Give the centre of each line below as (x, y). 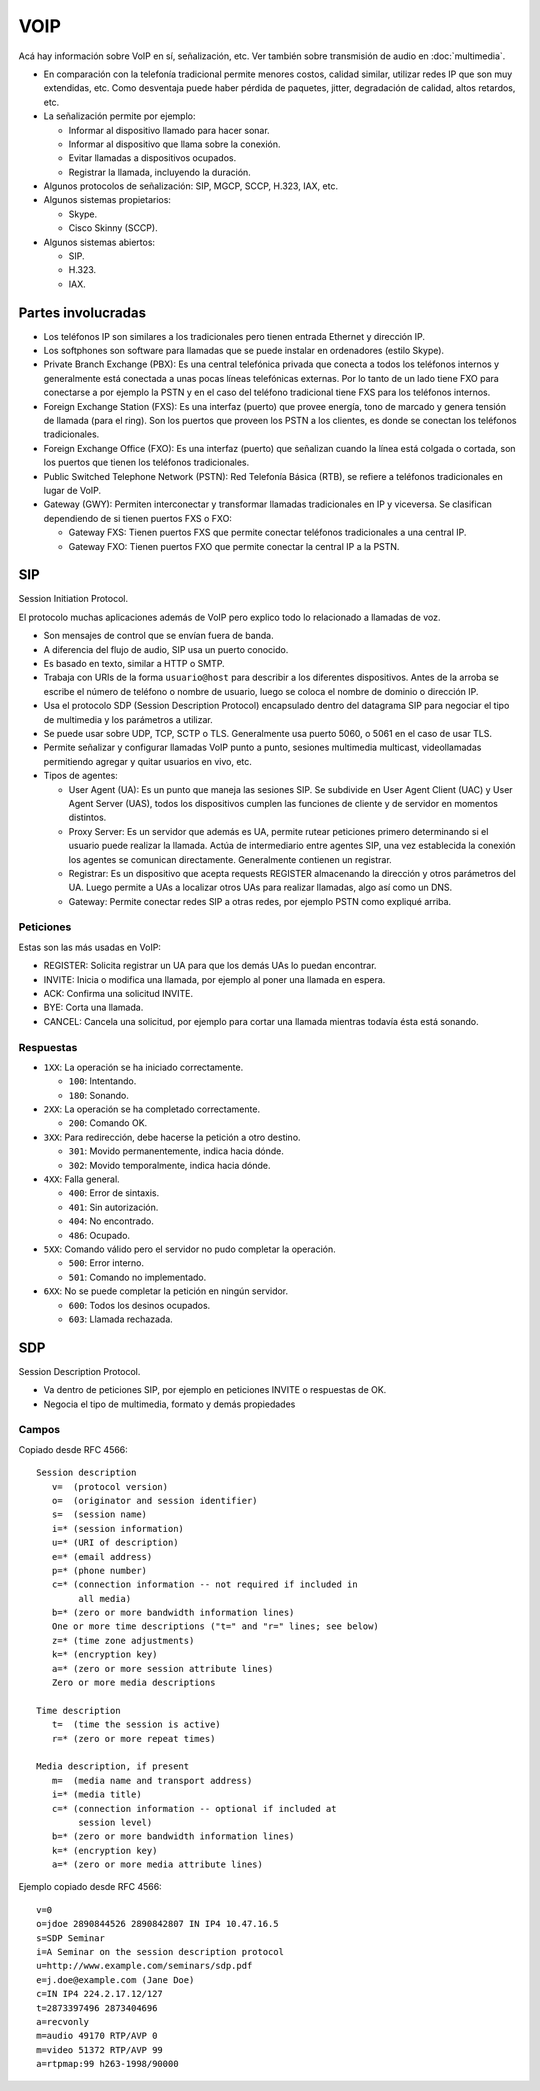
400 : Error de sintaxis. (114, 1193)
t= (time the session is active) (136, 1724)
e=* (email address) (102, 1556)
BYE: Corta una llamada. (93, 1007)
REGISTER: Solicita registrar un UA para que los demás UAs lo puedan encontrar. (210, 966)
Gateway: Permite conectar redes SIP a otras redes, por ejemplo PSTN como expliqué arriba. (260, 901)
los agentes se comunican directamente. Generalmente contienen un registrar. (230, 859)
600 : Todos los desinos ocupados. (139, 1305)
